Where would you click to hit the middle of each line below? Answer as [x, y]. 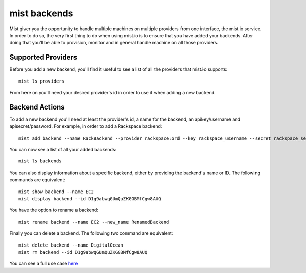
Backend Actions [37, 107]
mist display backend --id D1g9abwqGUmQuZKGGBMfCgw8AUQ [90, 199]
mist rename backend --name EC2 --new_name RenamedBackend [94, 222]
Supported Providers [43, 57]
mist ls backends [40, 161]
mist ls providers [42, 81]
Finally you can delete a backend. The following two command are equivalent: [91, 233]
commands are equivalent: [37, 180]
